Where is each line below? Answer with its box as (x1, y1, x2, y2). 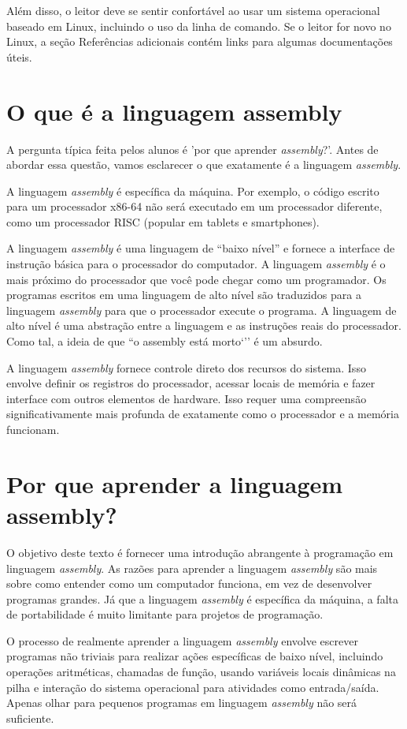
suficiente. (6, 709, 54, 726)
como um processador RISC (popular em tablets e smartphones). (6, 213, 320, 230)
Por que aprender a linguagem (6, 467, 343, 499)
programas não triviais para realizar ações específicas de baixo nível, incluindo (6, 648, 383, 664)
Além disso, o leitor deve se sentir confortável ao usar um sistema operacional (6, 2, 380, 18)
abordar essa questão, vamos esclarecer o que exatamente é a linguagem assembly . (6, 156, 401, 173)
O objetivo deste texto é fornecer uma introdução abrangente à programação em (6, 544, 394, 560)
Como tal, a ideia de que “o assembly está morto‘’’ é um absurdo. (6, 333, 323, 350)
